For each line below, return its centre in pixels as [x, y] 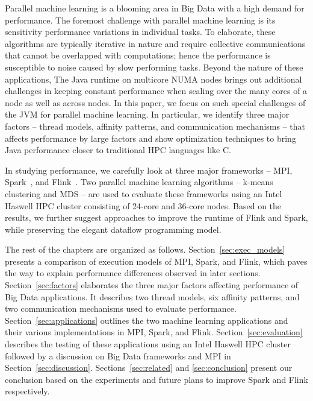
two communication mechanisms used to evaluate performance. [121, 308]
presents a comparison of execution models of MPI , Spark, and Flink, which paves [156, 261]
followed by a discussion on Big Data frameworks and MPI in [118, 355]
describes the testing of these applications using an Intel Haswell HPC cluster [148, 344]
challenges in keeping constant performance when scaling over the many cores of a [156, 91]
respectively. [27, 391]
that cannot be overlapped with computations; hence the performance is [138, 55]
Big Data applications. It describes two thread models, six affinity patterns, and [152, 296]
